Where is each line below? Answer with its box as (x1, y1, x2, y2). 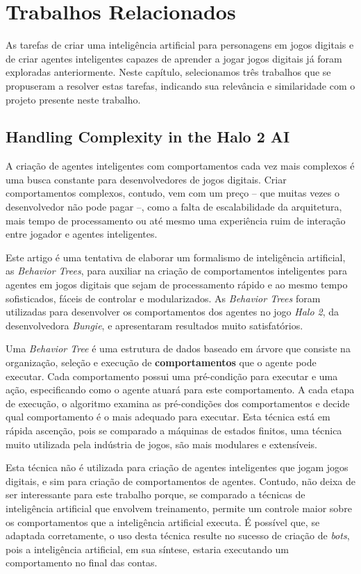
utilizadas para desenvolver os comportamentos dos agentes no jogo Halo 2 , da (6, 304, 339, 319)
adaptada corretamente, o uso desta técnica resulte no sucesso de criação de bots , (6, 528, 350, 543)
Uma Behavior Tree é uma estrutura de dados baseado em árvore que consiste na (6, 341, 351, 356)
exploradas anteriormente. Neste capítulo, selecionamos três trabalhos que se (6, 65, 331, 79)
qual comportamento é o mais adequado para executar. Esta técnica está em (6, 409, 330, 424)
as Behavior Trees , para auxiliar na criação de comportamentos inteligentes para (6, 263, 348, 278)
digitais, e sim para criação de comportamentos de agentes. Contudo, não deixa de (6, 473, 355, 488)
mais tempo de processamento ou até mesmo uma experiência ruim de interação (6, 213, 346, 227)
